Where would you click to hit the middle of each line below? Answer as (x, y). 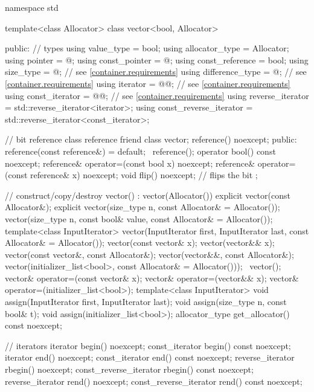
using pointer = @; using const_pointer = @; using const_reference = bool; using (157, 59)
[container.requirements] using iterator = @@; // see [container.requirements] (148, 83)
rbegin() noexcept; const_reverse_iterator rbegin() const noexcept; (129, 369)
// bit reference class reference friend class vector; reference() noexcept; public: (151, 139)
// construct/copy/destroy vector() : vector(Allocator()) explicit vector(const (148, 195)
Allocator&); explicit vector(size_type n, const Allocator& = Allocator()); (143, 207)
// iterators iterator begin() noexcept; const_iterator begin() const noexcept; (148, 345)
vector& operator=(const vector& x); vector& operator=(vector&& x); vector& (152, 278)
